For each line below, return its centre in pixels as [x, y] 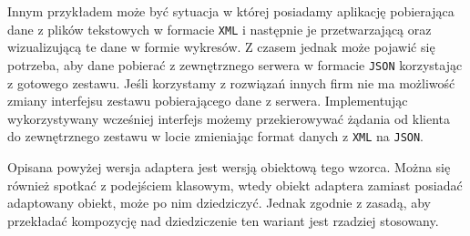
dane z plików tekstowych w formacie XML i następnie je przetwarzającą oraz [220, 29]
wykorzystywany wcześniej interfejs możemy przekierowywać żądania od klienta [229, 118]
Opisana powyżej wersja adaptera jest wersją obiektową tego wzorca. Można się [229, 166]
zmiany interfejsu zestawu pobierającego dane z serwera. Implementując [208, 101]
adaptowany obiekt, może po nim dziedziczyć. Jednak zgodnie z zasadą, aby [219, 203]
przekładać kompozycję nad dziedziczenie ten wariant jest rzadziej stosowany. [223, 220]
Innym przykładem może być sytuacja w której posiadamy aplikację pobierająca [231, 11]
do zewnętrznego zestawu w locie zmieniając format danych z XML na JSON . [216, 136]
